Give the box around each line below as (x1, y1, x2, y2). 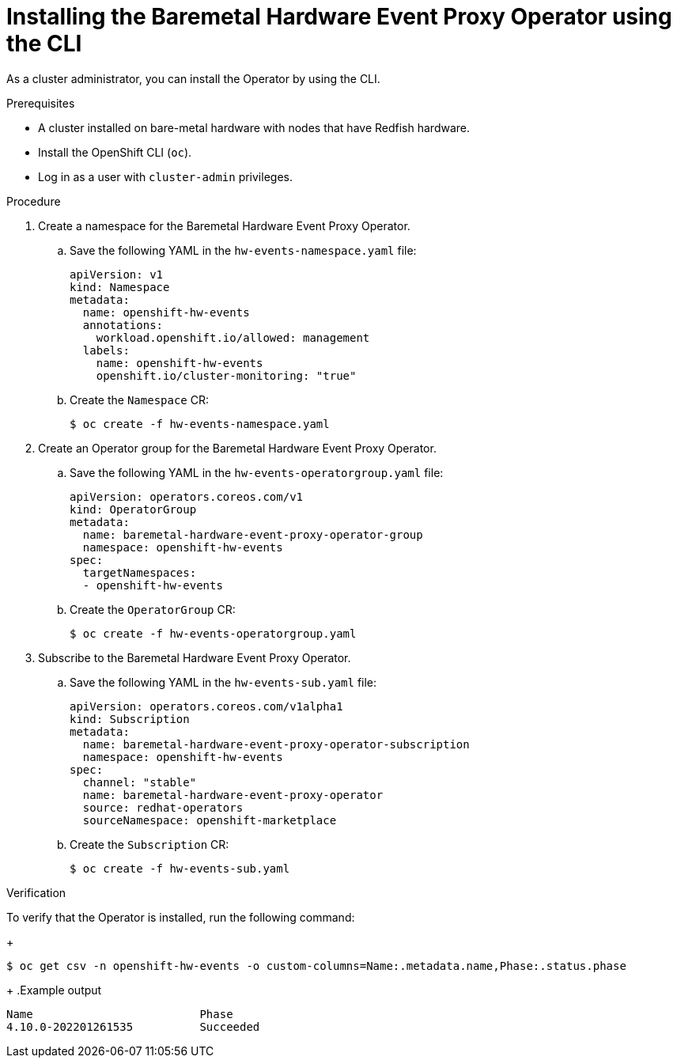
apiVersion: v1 (70, 267, 164, 281)
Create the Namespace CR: (70, 392, 210, 407)
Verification (6, 885, 66, 899)
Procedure (6, 194, 61, 208)
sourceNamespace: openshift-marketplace (82, 813, 337, 827)
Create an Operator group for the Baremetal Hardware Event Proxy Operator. (38, 441, 437, 455)
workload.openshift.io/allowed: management (96, 331, 370, 344)
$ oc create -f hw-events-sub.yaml (70, 861, 290, 875)
